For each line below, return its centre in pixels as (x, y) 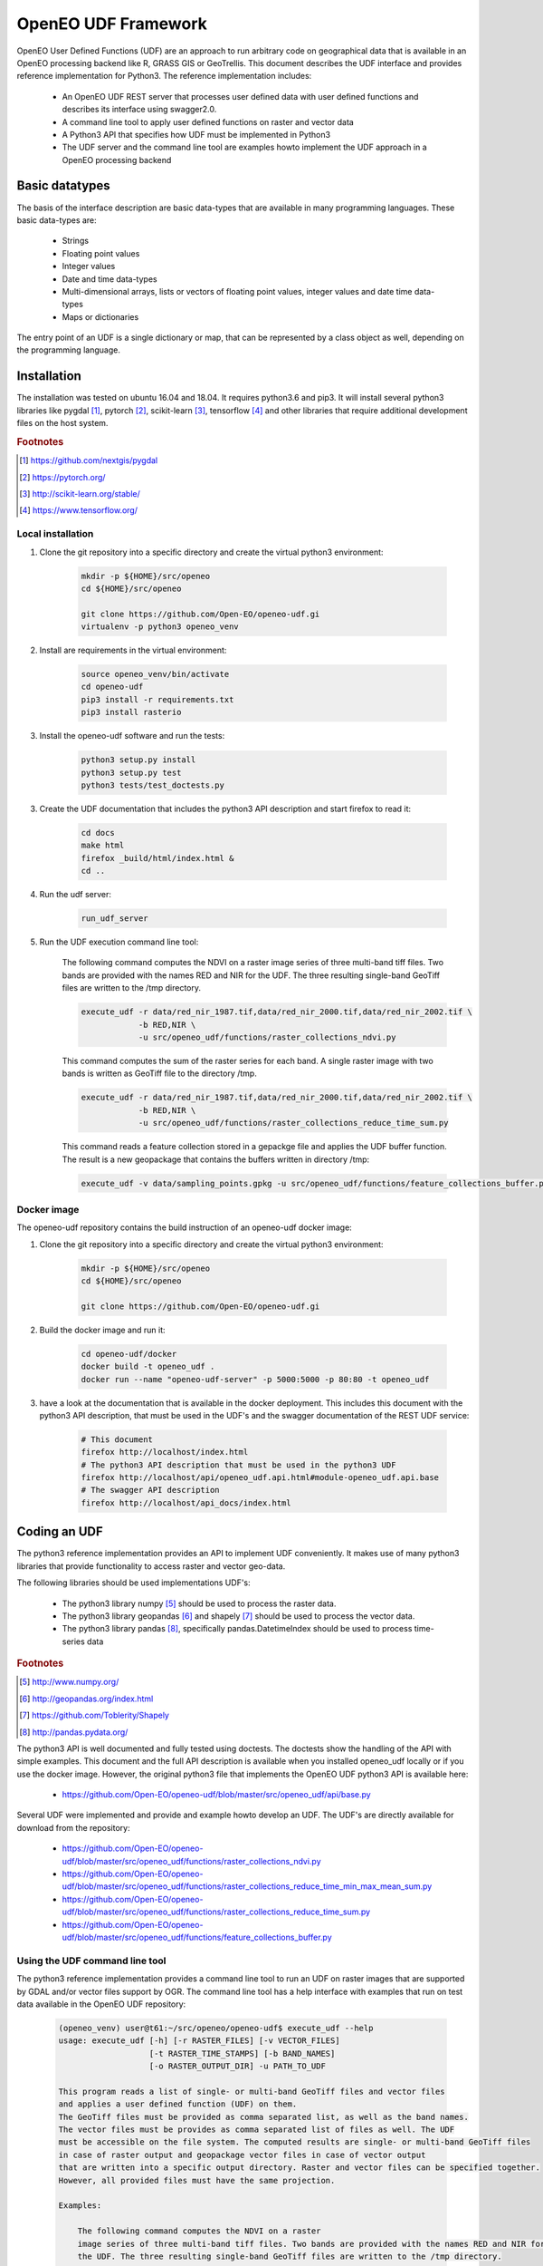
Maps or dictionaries (100, 316)
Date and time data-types (110, 279)
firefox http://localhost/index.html (165, 1452)
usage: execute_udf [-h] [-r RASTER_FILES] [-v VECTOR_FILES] (199, 2041)
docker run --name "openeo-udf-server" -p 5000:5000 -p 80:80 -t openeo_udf (255, 1379)
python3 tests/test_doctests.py (153, 785)
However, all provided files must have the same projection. (197, 2180)
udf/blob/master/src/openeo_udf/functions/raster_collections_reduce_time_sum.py (216, 1912)
